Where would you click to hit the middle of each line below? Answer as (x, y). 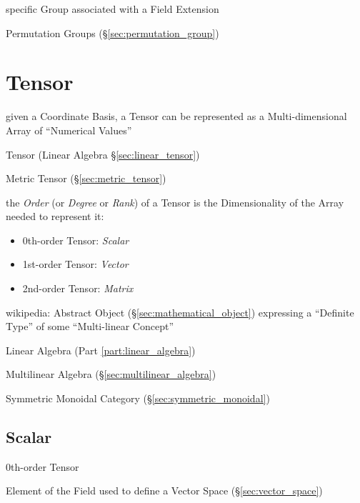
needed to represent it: (55, 216)
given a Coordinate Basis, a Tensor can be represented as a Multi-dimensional (176, 116)
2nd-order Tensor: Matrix (78, 288)
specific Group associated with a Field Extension (112, 9)
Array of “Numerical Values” (69, 130)
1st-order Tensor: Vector (75, 264)
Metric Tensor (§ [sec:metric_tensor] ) (86, 178)
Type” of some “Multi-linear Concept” (90, 326)
